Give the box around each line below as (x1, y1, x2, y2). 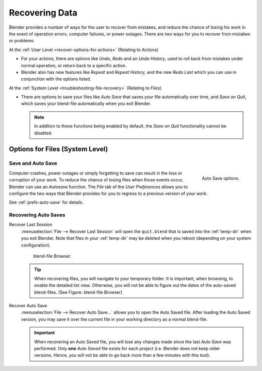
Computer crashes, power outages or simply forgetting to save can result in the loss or (9, 170, 182, 176)
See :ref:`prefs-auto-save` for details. (9, 199, 84, 205)
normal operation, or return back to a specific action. (21, 62, 127, 68)
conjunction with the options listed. (21, 76, 92, 82)
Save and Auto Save (9, 160, 58, 167)
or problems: (9, 38, 35, 44)
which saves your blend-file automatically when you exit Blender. (21, 101, 151, 106)
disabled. (34, 130, 53, 136)
